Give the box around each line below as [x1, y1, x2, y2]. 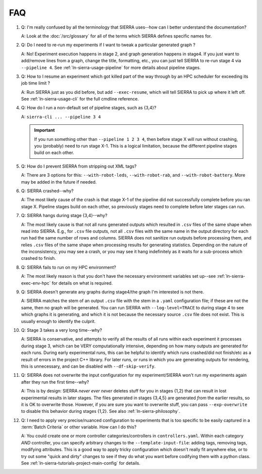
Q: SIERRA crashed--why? [21, 187, 74, 194]
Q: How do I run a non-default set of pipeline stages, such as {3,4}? [21, 105, 157, 111]
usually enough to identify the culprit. [21, 318, 96, 324]
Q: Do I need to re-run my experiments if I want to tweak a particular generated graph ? [21, 42, 196, 48]
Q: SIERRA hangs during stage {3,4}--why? [21, 213, 108, 219]
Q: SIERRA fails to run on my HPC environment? [21, 264, 116, 270]
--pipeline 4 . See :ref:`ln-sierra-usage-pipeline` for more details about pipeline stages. [21, 65, 201, 70]
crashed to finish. [21, 255, 56, 261]
